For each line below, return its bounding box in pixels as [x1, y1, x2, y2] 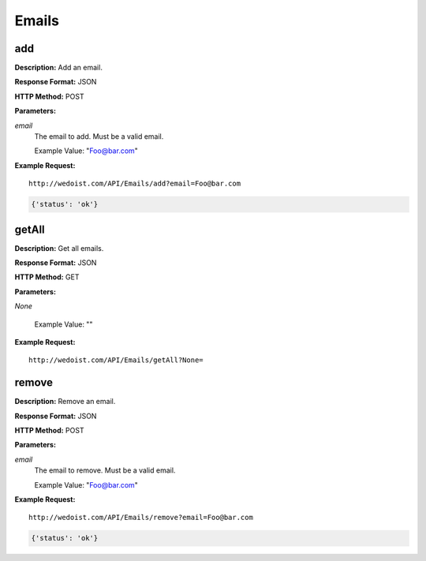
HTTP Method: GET [14, 272, 80, 282]
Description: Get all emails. [14, 243, 104, 252]
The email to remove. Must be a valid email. [34, 466, 176, 475]
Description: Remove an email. [14, 397, 116, 406]
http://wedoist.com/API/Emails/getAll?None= [28, 356, 204, 365]
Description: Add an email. [14, 63, 103, 73]
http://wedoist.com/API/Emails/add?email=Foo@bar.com [28, 179, 241, 189]
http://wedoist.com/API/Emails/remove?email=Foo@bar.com [28, 513, 254, 522]
